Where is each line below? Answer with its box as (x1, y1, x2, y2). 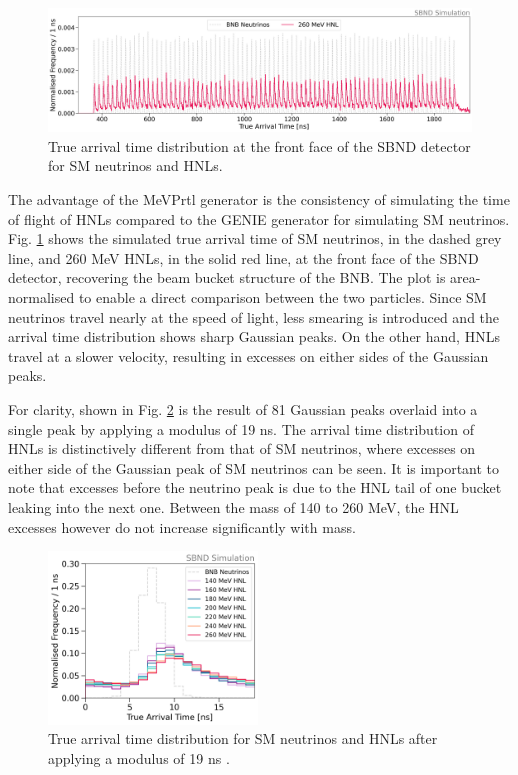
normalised (8, 286, 75, 307)
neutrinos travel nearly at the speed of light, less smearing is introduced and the (8, 306, 500, 327)
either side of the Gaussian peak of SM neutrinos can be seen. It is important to (8, 457, 500, 478)
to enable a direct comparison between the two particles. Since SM (78, 286, 487, 307)
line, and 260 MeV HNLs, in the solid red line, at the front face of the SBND (8, 247, 479, 268)
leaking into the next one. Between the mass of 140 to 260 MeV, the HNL (8, 496, 459, 517)
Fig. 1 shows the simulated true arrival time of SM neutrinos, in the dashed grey (8, 228, 502, 249)
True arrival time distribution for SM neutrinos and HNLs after (48, 728, 438, 749)
